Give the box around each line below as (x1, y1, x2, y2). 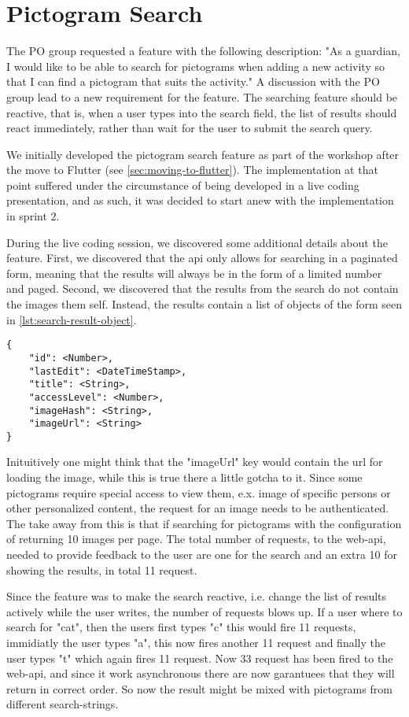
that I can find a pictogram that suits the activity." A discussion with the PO (6, 73, 380, 90)
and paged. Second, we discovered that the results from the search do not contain (6, 280, 399, 297)
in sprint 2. (6, 208, 60, 224)
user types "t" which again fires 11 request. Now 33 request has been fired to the (6, 649, 393, 666)
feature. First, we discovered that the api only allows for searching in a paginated (6, 249, 398, 266)
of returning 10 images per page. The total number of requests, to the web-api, (6, 530, 386, 547)
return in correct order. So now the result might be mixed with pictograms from (6, 680, 392, 697)
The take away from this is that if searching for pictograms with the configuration (6, 515, 402, 531)
